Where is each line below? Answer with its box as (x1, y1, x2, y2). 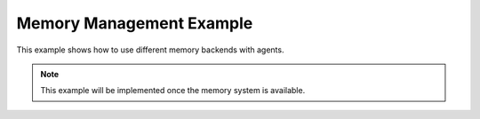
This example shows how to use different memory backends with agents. (16, 44, 284, 55)
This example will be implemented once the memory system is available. (40, 85, 306, 96)
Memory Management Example (16, 13, 253, 33)
